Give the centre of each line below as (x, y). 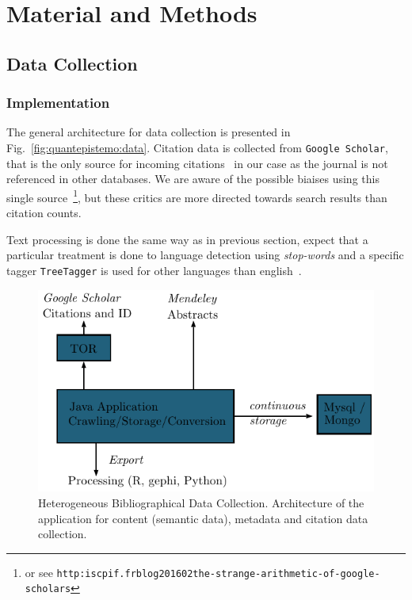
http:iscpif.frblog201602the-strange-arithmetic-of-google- (218, 573)
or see (39, 572)
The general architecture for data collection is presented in (149, 132)
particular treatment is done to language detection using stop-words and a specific (205, 255)
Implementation (58, 103)
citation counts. (44, 213)
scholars (48, 589)
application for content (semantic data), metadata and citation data (203, 518)
